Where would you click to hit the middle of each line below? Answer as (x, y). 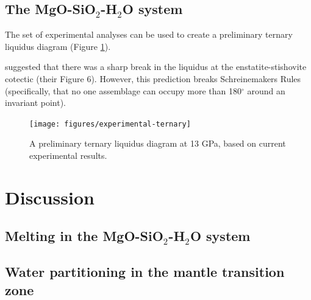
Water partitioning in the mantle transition (145, 272)
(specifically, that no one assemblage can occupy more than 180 (123, 90)
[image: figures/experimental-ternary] (110, 124)
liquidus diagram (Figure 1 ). (58, 46)
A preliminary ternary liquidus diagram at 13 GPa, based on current (158, 143)
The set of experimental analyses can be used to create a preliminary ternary (149, 34)
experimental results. (68, 155)
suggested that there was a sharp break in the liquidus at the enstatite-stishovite (156, 67)
